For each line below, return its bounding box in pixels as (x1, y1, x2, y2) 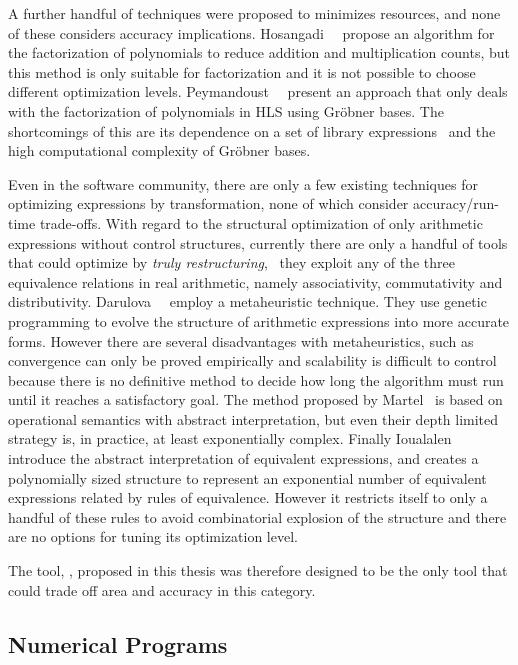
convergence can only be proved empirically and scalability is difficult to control (8, 350, 497, 371)
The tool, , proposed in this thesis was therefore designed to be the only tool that (8, 560, 508, 581)
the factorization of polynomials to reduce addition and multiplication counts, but (8, 42, 510, 63)
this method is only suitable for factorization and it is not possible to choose (8, 61, 476, 82)
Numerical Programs (8, 628, 228, 659)
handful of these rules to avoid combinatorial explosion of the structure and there (8, 506, 507, 527)
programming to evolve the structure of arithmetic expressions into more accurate (8, 310, 510, 331)
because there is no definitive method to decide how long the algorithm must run (8, 369, 504, 390)
